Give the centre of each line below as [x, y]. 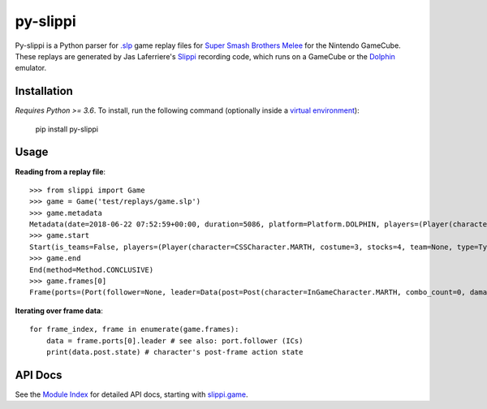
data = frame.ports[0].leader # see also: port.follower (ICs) [175, 340]
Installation [44, 91]
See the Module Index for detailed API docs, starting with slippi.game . [131, 394]
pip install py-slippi [67, 129]
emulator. [31, 68]
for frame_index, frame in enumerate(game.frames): [134, 329]
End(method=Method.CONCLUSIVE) [92, 269]
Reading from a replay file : [60, 171]
